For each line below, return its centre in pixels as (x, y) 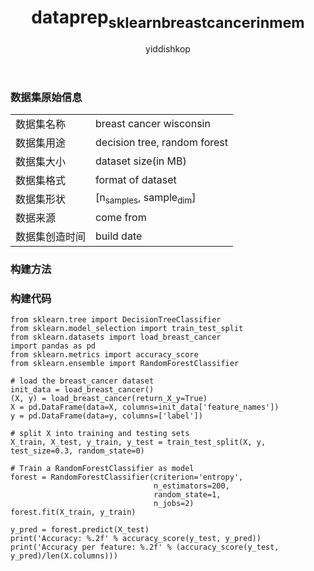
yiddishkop (168, 48)
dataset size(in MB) (141, 161)
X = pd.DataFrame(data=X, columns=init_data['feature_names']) (145, 407)
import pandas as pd (53, 346)
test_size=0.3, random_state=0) (77, 451)
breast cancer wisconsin (153, 123)
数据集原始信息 (46, 97)
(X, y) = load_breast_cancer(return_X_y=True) (109, 399)
